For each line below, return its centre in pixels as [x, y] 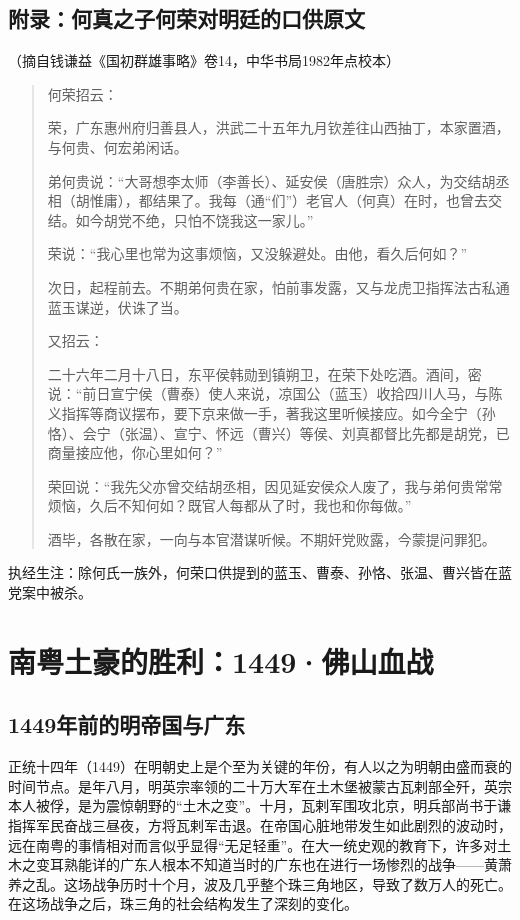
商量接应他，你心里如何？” [135, 452]
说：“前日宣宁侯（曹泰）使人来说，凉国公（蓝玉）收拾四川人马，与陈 [275, 393]
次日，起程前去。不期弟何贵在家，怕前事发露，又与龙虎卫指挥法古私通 [278, 286]
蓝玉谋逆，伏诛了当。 [117, 306]
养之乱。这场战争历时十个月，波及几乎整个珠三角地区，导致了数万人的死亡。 [260, 883]
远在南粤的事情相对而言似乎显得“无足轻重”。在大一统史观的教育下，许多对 [253, 844]
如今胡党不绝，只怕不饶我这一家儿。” [194, 219]
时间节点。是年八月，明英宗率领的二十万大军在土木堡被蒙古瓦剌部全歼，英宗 [260, 785]
